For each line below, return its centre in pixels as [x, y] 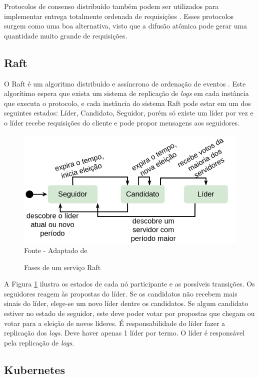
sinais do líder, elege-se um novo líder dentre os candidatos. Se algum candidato [126, 303]
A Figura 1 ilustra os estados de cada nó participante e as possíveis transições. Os [129, 284]
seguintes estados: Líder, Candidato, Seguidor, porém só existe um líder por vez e [129, 113]
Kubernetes [34, 369]
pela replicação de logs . [39, 342]
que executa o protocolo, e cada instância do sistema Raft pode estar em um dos [127, 103]
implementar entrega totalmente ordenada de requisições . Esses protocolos [119, 16]
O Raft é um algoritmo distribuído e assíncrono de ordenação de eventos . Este [125, 83]
